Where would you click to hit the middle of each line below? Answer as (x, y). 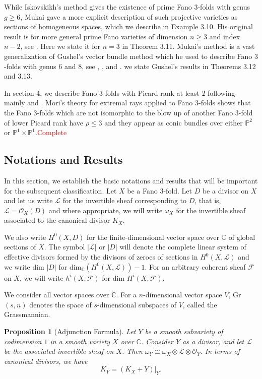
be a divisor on (225, 190)
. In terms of (220, 351)
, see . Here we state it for (60, 46)
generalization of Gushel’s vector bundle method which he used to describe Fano (128, 56)
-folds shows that (224, 103)
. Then (132, 351)
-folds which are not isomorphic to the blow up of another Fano (135, 112)
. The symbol (64, 247)
